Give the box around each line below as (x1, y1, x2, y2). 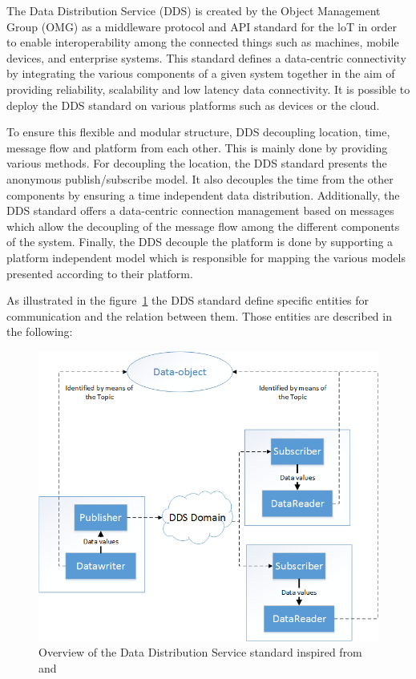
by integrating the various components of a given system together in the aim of (6, 65, 395, 82)
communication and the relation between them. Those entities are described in (6, 307, 392, 324)
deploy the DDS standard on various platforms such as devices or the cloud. (6, 96, 380, 113)
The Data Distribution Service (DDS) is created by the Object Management (6, 2, 381, 18)
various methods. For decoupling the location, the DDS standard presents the (6, 155, 387, 172)
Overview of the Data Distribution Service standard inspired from (38, 644, 362, 661)
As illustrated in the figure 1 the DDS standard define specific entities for (6, 292, 370, 309)
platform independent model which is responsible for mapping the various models (6, 249, 406, 265)
